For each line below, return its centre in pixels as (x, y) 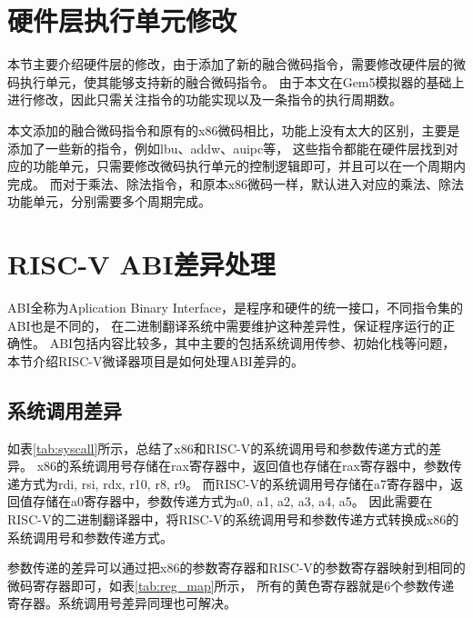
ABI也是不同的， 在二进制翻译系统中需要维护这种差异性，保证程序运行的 (225, 325)
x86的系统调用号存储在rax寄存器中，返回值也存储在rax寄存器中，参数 (243, 466)
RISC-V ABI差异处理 (141, 264)
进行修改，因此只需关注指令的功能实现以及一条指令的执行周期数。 (205, 100)
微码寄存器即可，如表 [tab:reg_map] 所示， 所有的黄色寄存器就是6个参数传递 (231, 585)
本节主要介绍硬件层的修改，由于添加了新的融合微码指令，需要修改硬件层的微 (236, 64)
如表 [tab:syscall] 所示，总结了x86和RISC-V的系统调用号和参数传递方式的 (218, 448)
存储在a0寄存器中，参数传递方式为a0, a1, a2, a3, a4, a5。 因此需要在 (232, 501)
